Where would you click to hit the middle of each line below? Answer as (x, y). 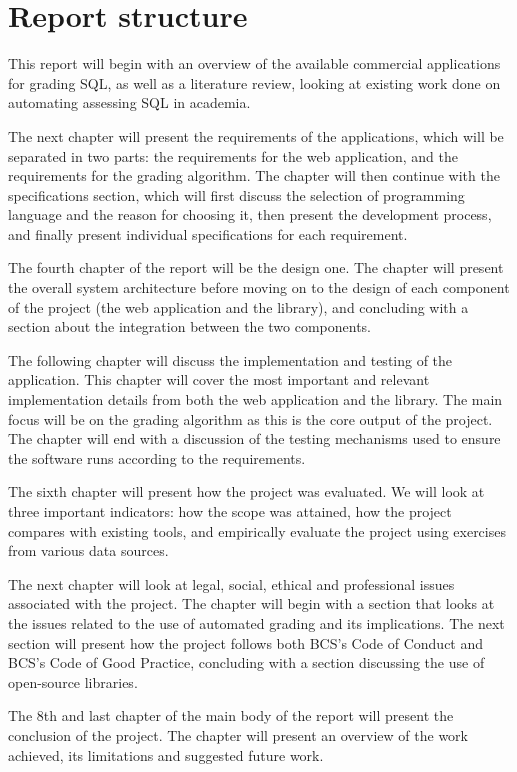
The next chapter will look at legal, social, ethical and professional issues (231, 583)
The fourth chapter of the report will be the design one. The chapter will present (256, 267)
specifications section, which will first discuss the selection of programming (236, 194)
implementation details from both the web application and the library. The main (255, 399)
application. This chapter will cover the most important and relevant (219, 379)
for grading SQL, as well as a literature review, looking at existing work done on (254, 82)
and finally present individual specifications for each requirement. (208, 233)
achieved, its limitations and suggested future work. (166, 754)
